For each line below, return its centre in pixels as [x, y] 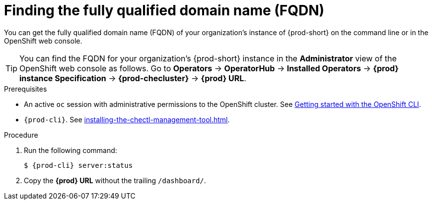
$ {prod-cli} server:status [78, 165]
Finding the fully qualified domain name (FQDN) [164, 10]
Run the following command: [71, 150]
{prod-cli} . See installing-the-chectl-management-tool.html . [127, 119]
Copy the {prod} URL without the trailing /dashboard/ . [115, 180]
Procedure [21, 135]
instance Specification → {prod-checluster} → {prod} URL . [133, 78]
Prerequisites [26, 89]
